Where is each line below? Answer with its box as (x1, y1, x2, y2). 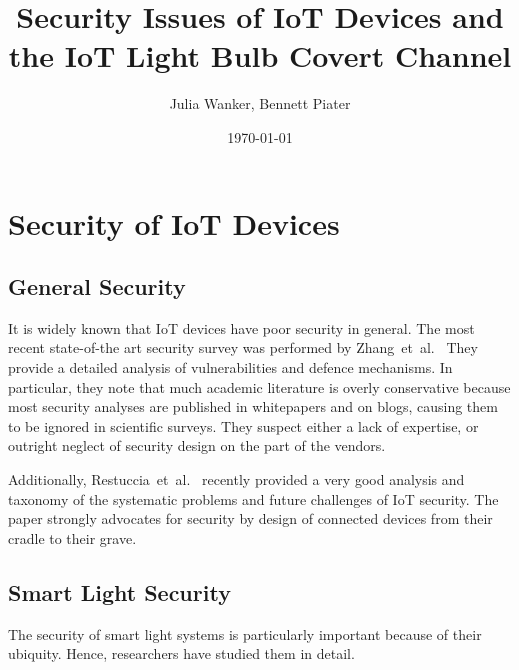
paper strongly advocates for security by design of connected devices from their (8, 508, 493, 529)
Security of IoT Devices (8, 202, 340, 243)
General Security (8, 271, 186, 302)
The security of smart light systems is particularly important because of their (8, 623, 482, 644)
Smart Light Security (8, 576, 231, 607)
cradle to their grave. (8, 527, 137, 548)
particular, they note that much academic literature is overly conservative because (8, 376, 511, 397)
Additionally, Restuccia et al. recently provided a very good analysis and (8, 469, 465, 490)
